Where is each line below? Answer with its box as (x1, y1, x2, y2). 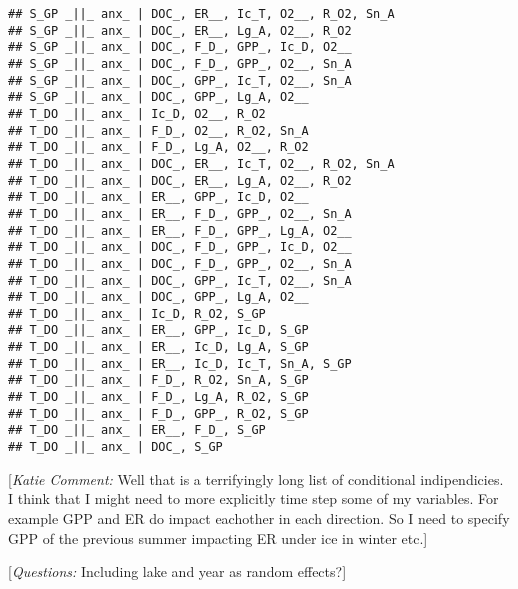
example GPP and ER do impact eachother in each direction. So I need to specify (8, 507, 510, 528)
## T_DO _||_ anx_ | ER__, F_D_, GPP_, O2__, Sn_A (8, 206, 352, 221)
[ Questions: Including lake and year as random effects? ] (8, 561, 347, 582)
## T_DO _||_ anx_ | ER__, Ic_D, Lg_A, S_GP (8, 340, 309, 355)
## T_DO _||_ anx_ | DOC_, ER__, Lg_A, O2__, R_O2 (8, 173, 352, 188)
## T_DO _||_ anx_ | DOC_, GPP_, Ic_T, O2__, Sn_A (8, 273, 352, 288)
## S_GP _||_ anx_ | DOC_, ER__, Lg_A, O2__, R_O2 (8, 23, 352, 38)
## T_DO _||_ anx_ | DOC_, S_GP (8, 440, 223, 455)
